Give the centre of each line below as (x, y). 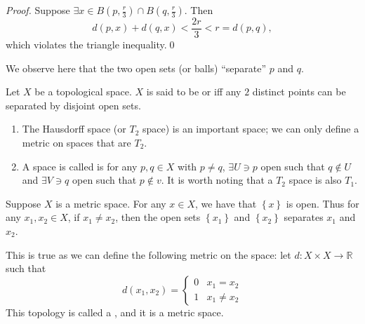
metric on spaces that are (77, 143)
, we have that (226, 203)
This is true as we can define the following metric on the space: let (148, 254)
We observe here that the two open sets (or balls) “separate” (136, 68)
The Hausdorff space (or (74, 129)
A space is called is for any (80, 166)
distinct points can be (299, 92)
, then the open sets (158, 217)
